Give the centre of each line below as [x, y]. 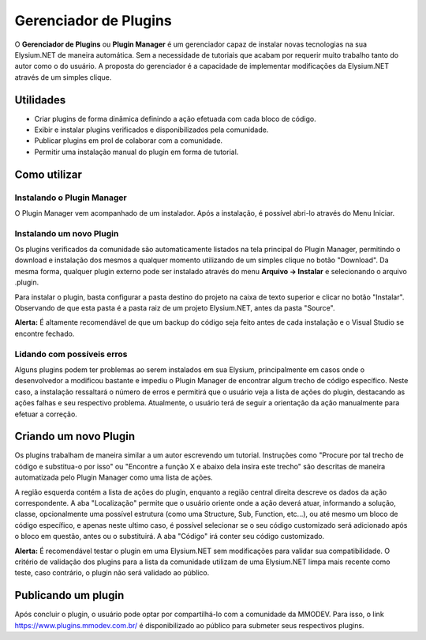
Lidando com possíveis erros [71, 354]
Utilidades [40, 100]
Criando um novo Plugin [75, 437]
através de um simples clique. [63, 77]
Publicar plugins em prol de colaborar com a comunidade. [129, 141]
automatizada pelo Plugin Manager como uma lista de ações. [114, 477]
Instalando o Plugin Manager [71, 198]
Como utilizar [49, 174]
